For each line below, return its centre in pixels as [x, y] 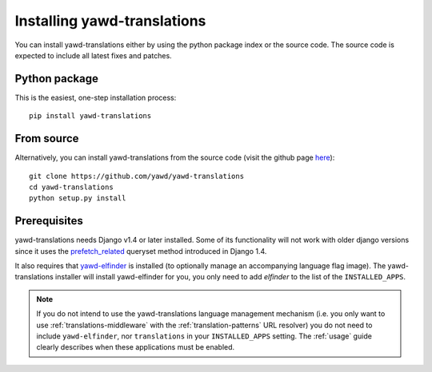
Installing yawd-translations [110, 21]
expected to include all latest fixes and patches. [93, 55]
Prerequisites [49, 221]
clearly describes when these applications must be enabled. [136, 347]
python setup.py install [78, 198]
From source [47, 139]
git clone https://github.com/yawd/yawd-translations [136, 176]
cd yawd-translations [71, 187]
